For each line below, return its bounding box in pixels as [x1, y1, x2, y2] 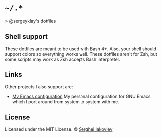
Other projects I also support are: [5, 83, 73, 90]
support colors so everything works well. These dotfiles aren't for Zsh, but [5, 51, 158, 57]
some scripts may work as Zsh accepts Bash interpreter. [5, 56, 121, 62]
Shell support [5, 32, 48, 41]
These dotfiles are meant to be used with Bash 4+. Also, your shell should [5, 46, 157, 52]
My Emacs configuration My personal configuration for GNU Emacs [12, 93, 151, 99]
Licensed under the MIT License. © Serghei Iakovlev [5, 126, 113, 132]
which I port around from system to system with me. [12, 98, 119, 105]
